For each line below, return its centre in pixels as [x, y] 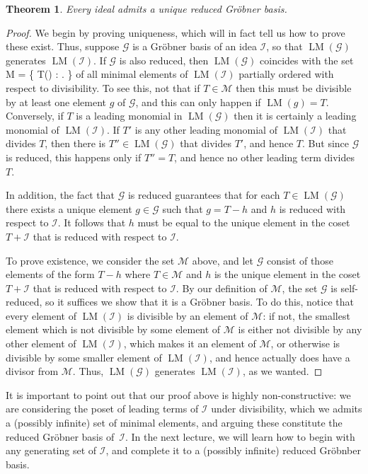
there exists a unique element [69, 208]
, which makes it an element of [190, 343]
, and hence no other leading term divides [264, 157]
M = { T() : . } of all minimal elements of [97, 74]
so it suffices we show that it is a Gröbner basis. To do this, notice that [200, 302]
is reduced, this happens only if [74, 157]
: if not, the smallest [306, 315]
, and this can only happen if [198, 102]
